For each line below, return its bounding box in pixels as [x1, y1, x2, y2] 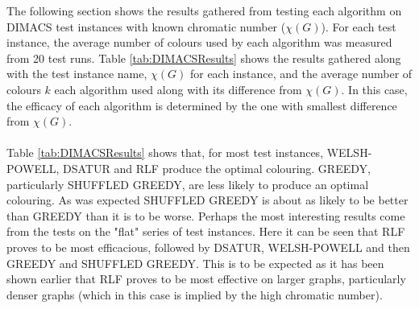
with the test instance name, [6, 65, 147, 82]
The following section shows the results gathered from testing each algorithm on [6, 2, 402, 19]
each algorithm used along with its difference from [54, 80, 302, 97]
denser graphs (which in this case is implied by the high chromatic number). [6, 286, 383, 303]
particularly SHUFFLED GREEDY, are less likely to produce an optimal [6, 175, 369, 192]
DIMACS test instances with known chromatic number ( [6, 18, 286, 35]
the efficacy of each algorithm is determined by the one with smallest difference [6, 97, 397, 113]
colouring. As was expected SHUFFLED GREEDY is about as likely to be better [6, 192, 409, 208]
